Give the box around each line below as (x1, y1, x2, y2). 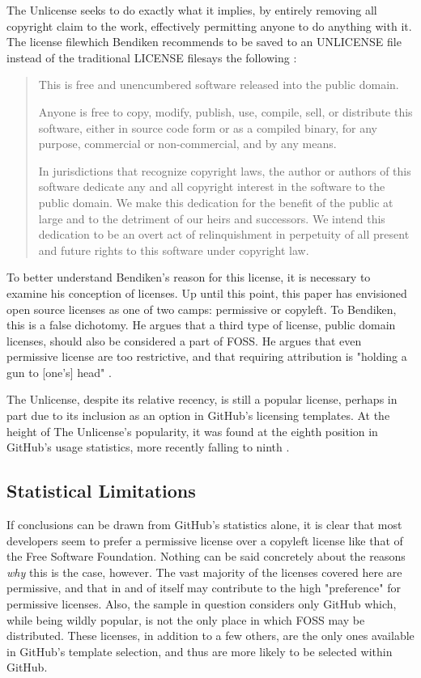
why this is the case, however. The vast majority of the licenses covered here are (6, 563, 402, 580)
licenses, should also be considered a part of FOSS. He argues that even (6, 332, 362, 349)
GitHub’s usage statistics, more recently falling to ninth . (6, 439, 290, 456)
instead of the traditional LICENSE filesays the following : (6, 49, 297, 66)
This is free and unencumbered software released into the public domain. (38, 76, 399, 93)
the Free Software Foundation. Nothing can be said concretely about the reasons (6, 548, 406, 565)
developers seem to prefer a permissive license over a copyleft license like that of (6, 532, 403, 549)
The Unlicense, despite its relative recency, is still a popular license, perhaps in (6, 391, 398, 408)
